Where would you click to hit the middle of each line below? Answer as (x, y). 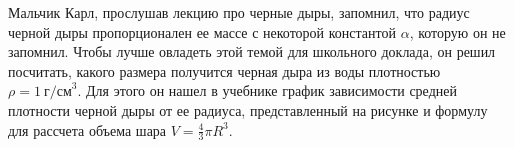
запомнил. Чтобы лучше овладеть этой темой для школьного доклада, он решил (252, 51)
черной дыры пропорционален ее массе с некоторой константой (202, 31)
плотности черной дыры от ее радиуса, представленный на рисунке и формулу (248, 109)
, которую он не (457, 31)
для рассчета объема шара (87, 129)
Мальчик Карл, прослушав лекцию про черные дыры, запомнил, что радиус (239, 12)
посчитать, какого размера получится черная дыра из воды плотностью (224, 70)
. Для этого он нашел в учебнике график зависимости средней (267, 90)
